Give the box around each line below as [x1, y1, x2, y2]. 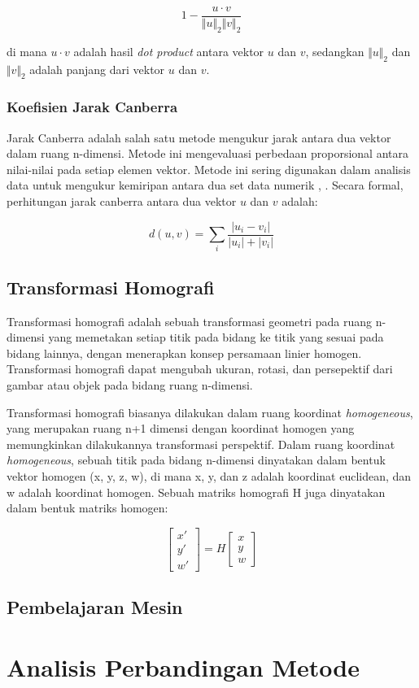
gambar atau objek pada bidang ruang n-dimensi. [7, 377, 253, 394]
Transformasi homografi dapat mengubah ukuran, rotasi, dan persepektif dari [7, 360, 393, 377]
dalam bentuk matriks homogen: [7, 499, 168, 516]
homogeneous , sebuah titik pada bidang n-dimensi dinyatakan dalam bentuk [7, 451, 386, 468]
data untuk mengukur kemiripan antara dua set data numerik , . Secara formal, [7, 176, 404, 194]
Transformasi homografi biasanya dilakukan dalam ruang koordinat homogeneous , [7, 403, 413, 420]
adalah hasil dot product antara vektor [73, 42, 264, 59]
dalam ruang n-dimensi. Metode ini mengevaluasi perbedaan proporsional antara [7, 145, 408, 162]
